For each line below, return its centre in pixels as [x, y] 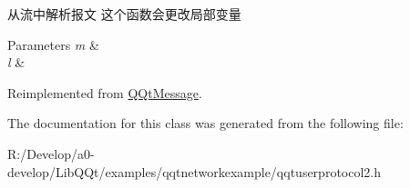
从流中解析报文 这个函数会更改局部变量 [124, 14]
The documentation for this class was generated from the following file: [205, 123]
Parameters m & [53, 44]
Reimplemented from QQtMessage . [105, 92]
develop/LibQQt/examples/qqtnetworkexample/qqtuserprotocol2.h [195, 171]
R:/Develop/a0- [51, 153]
